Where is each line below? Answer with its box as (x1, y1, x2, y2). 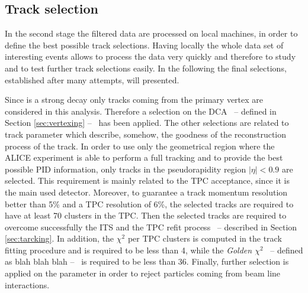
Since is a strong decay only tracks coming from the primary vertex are (5, 93, 264, 106)
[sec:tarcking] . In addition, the (5, 232, 114, 245)
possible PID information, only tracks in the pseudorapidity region (5, 162, 246, 175)
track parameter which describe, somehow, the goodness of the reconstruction (5, 128, 287, 140)
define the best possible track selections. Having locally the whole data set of (5, 38, 284, 51)
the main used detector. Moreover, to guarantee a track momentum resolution (5, 185, 288, 198)
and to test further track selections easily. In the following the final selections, (5, 61, 287, 74)
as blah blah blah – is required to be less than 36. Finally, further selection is (5, 255, 289, 268)
